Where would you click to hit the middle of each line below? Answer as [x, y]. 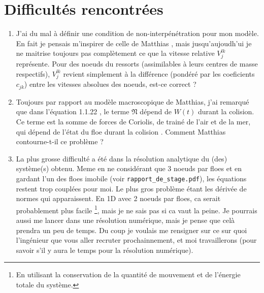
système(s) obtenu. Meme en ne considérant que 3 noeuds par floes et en [129, 168]
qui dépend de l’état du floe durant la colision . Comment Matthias [121, 131]
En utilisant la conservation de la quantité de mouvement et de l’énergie [128, 274]
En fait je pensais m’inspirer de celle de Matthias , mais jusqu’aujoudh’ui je [134, 43]
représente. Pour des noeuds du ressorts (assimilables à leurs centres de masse [137, 64]
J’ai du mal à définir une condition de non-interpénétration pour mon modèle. [137, 33]
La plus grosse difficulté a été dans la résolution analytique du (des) [122, 158]
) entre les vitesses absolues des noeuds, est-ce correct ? [110, 84]
